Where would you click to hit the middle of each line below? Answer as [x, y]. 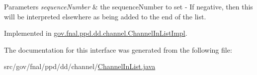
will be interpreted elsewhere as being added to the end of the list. [105, 16]
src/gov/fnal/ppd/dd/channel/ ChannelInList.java [80, 66]
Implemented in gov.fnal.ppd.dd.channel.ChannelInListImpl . [96, 33]
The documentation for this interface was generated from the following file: [118, 49]
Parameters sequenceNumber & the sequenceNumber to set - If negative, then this [128, 6]
